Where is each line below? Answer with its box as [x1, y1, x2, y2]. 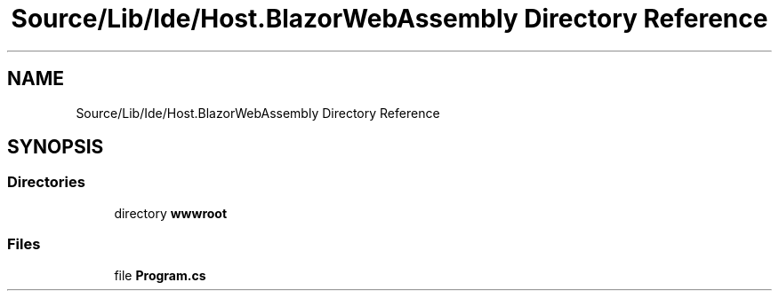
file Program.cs [114, 267, 206, 283]
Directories [7, 173, 85, 192]
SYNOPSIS [7, 136, 104, 159]
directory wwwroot [114, 205, 228, 221]
